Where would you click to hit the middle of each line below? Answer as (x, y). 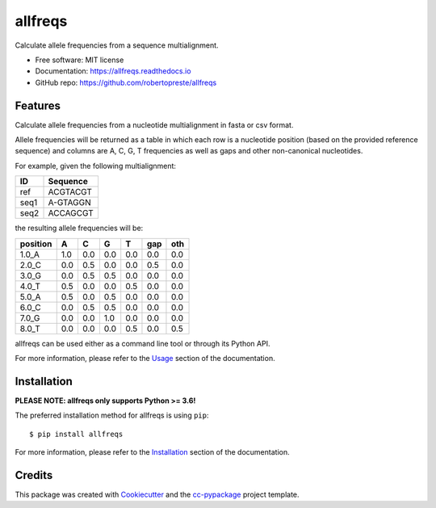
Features (38, 105)
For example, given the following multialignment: (96, 166)
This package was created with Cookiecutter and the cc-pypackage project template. (157, 494)
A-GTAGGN (70, 203)
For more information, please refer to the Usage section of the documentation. (145, 358)
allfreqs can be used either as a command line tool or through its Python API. (143, 343)
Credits (34, 475)
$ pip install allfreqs (76, 434)
